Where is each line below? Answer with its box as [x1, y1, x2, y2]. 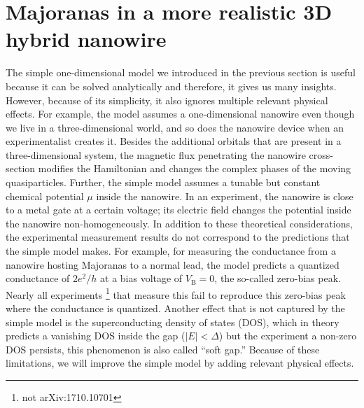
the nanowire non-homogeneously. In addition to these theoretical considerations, [6, 216, 353, 230]
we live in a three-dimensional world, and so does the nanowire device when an [6, 120, 344, 134]
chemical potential [6, 188, 84, 203]
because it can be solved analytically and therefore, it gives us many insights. [6, 78, 337, 93]
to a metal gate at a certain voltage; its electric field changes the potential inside [6, 202, 351, 217]
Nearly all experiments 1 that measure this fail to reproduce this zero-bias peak [6, 285, 346, 302]
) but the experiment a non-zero [218, 328, 357, 343]
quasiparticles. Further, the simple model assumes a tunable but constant [6, 175, 321, 190]
